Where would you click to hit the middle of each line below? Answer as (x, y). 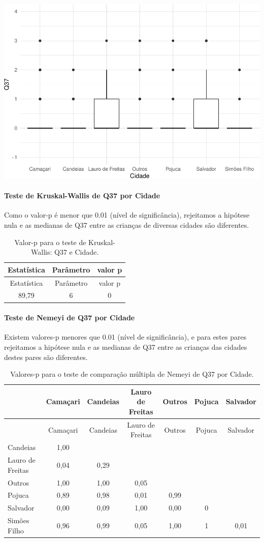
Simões (19, 520)
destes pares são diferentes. (46, 357)
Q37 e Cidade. (77, 252)
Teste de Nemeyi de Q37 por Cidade (70, 318)
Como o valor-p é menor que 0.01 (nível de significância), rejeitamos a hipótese (127, 215)
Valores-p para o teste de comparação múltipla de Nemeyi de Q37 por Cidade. (132, 374)
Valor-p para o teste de (50, 242)
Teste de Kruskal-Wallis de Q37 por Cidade (82, 195)
